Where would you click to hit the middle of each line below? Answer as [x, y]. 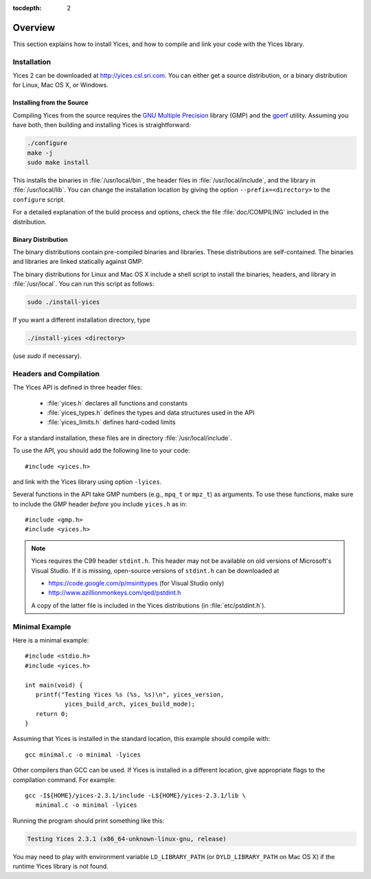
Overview [34, 27]
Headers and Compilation [56, 373]
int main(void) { [54, 685]
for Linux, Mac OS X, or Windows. [61, 85]
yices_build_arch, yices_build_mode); [130, 704]
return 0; [52, 714]
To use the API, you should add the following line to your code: [101, 451]
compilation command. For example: [64, 779]
